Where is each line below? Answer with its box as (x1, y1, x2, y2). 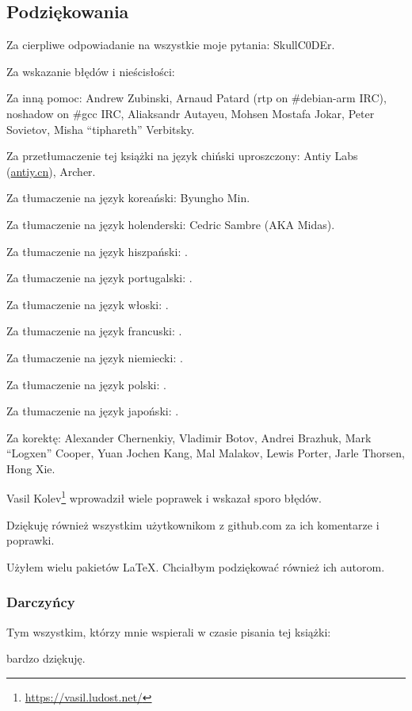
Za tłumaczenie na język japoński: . (6, 403, 179, 419)
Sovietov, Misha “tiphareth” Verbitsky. (6, 120, 195, 137)
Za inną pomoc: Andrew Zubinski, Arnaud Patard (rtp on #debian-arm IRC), (6, 90, 387, 106)
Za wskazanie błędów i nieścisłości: (6, 63, 175, 79)
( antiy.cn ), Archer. (6, 162, 96, 179)
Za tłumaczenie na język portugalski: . (6, 269, 193, 286)
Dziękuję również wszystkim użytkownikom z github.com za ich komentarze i (6, 516, 380, 533)
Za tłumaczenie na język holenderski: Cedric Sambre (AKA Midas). (6, 216, 335, 232)
